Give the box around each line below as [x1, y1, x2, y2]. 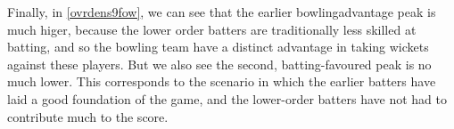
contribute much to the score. [7, 107, 169, 125]
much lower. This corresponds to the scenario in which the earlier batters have [7, 72, 436, 91]
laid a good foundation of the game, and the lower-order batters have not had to [7, 89, 447, 108]
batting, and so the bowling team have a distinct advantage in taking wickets [7, 37, 429, 56]
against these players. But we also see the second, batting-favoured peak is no [7, 54, 432, 73]
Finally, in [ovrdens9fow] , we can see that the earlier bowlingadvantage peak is [7, 3, 436, 20]
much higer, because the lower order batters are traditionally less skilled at [7, 20, 417, 38]
